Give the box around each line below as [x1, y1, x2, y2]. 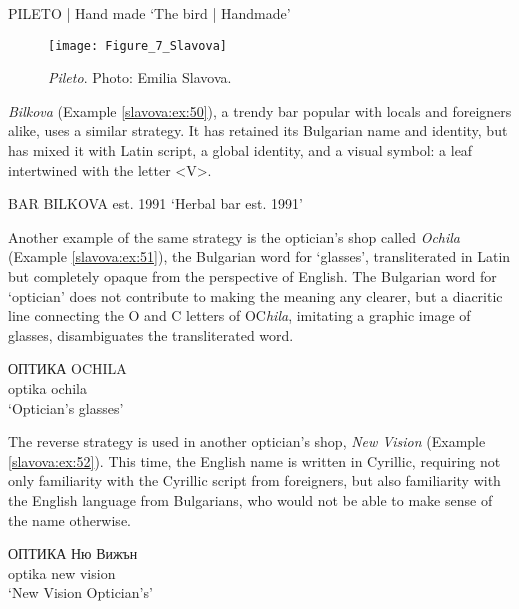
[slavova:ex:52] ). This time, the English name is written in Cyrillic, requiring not [8, 450, 501, 471]
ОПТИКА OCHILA [8, 358, 127, 379]
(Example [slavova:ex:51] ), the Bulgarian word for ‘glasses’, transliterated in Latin [8, 246, 511, 267]
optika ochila [8, 377, 87, 398]
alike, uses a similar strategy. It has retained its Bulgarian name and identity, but [8, 120, 508, 141]
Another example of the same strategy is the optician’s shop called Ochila [8, 226, 461, 247]
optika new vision [8, 562, 116, 583]
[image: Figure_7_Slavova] [48, 38, 227, 53]
